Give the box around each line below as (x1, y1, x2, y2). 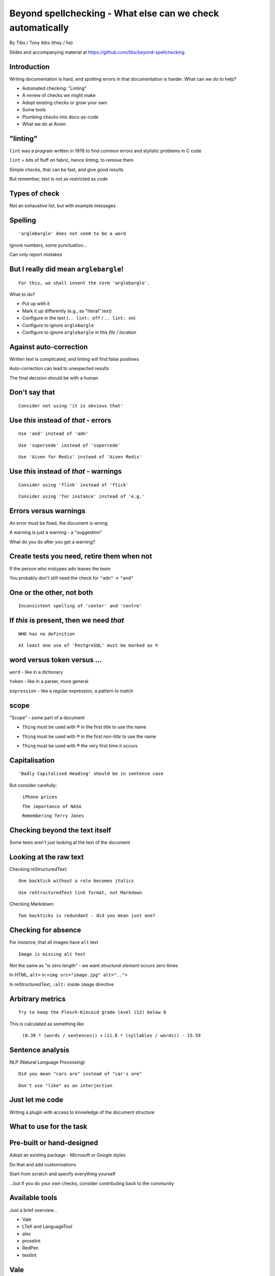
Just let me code (9, 1095, 64, 1105)
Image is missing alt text (18, 951, 86, 957)
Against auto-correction (9, 342, 88, 351)
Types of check (9, 189, 60, 198)
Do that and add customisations (9, 1161, 76, 1167)
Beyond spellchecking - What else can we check (9, 8, 219, 19)
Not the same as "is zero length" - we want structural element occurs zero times (9, 962, 178, 968)
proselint (22, 1238, 41, 1244)
